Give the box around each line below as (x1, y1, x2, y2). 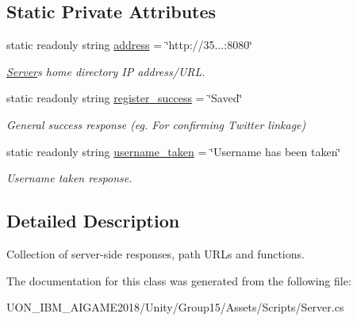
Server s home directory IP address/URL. (6, 63, 205, 79)
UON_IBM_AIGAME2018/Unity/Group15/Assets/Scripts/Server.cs (6, 299, 344, 315)
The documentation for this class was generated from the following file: (6, 272, 351, 289)
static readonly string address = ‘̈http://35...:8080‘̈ (6, 36, 253, 53)
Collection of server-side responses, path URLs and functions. (6, 245, 305, 262)
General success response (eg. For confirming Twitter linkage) (6, 116, 306, 132)
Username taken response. (6, 170, 132, 186)
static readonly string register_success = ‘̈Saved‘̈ (6, 90, 243, 106)
